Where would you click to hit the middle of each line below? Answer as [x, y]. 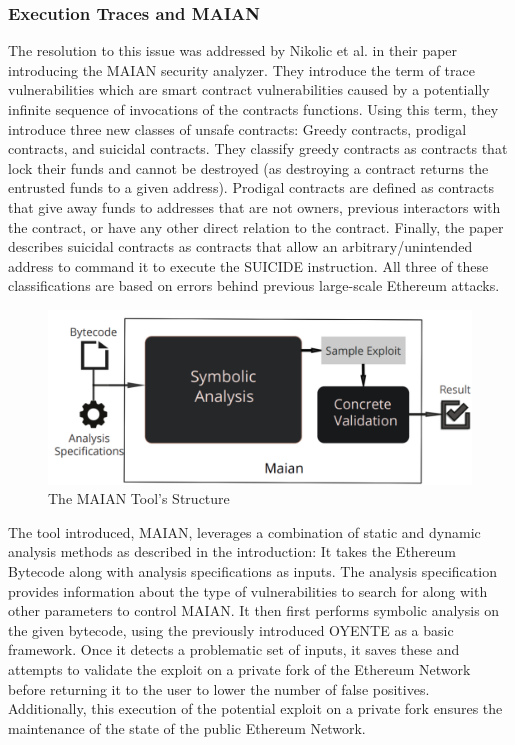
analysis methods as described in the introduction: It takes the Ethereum [232, 551]
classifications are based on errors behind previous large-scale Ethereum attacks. [254, 285]
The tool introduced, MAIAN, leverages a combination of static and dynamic [244, 531]
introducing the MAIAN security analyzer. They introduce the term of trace [241, 69]
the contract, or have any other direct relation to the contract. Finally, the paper [256, 226]
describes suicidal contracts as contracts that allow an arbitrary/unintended [240, 246]
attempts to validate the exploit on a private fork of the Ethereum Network [239, 669]
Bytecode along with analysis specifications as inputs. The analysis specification [252, 571]
